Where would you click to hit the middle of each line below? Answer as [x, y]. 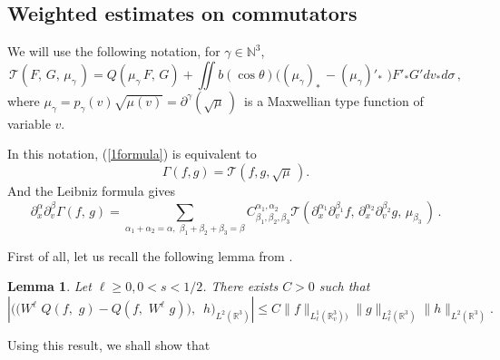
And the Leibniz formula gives [92, 190]
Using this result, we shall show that [109, 345]
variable [29, 123]
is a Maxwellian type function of [334, 100]
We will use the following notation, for [114, 51]
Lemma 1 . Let [49, 286]
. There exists [240, 286]
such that [344, 286]
